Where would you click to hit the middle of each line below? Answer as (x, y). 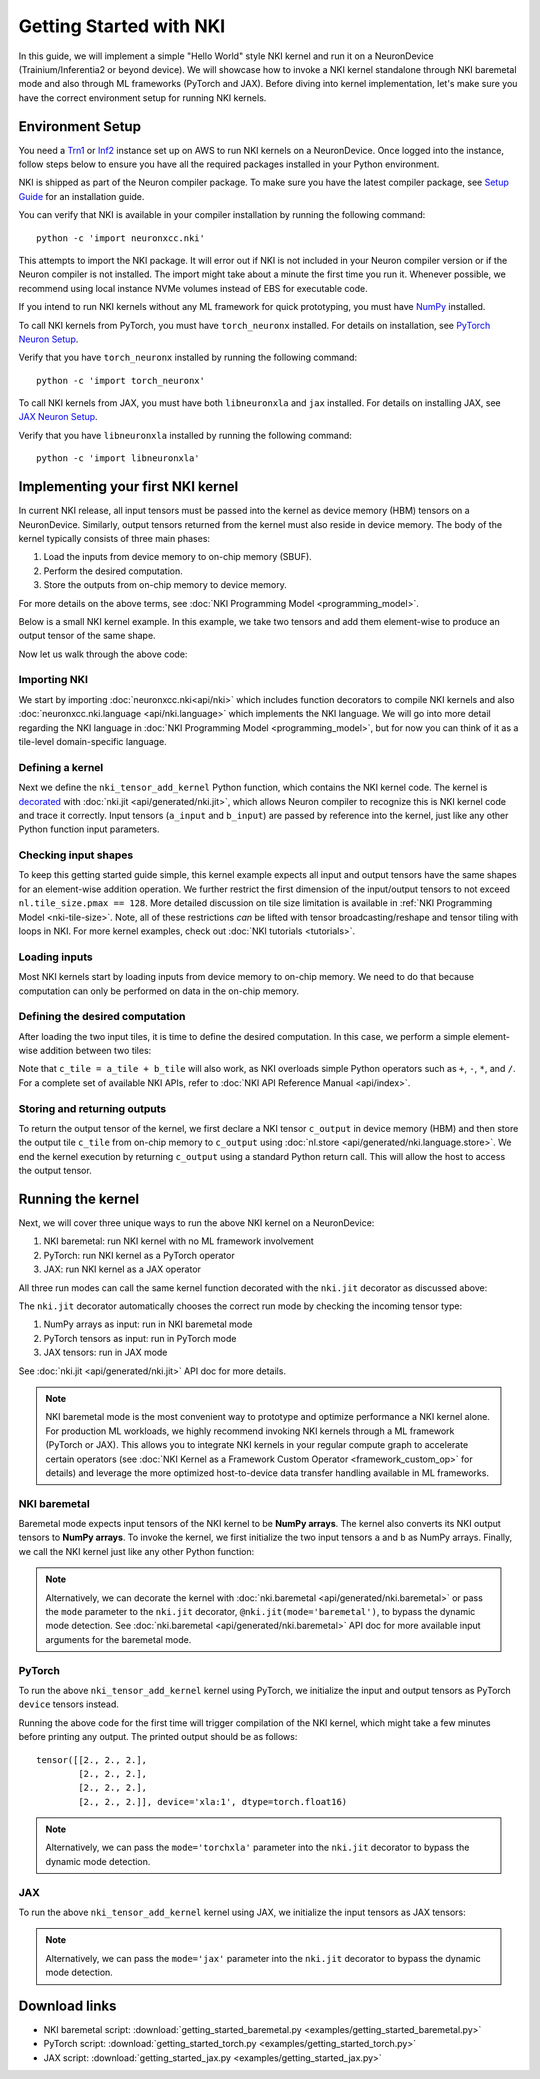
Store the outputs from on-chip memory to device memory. (165, 585)
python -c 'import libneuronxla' (118, 458)
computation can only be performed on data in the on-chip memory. (159, 991)
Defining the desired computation (102, 1017)
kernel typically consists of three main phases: (114, 538)
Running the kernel (79, 1198)
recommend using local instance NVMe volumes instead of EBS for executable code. (193, 288)
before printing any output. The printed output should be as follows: (158, 1737)
